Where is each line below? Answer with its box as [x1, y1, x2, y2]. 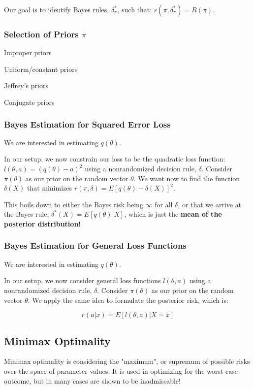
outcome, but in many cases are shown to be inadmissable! [4, 375, 181, 386]
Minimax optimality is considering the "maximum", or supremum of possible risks [4, 356, 250, 366]
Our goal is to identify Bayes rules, [4, 4, 109, 14]
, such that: [117, 4, 152, 14]
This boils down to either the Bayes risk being [4, 199, 143, 209]
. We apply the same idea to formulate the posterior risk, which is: [28, 294, 228, 305]
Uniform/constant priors [4, 64, 78, 74]
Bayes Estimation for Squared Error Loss [4, 118, 171, 130]
